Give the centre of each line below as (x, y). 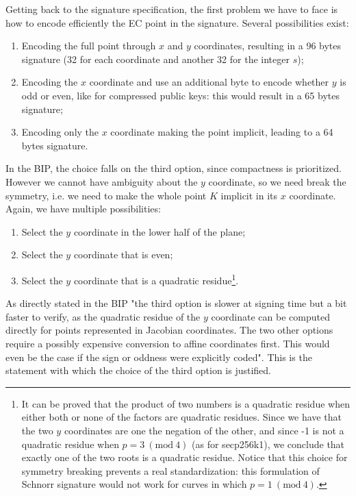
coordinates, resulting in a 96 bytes (268, 46)
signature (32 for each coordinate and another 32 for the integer (155, 59)
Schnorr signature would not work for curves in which (134, 484)
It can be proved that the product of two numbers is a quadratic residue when (186, 403)
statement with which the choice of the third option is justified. (138, 370)
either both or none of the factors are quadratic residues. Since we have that (181, 417)
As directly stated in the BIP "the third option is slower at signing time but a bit (176, 303)
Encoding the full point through (89, 46)
